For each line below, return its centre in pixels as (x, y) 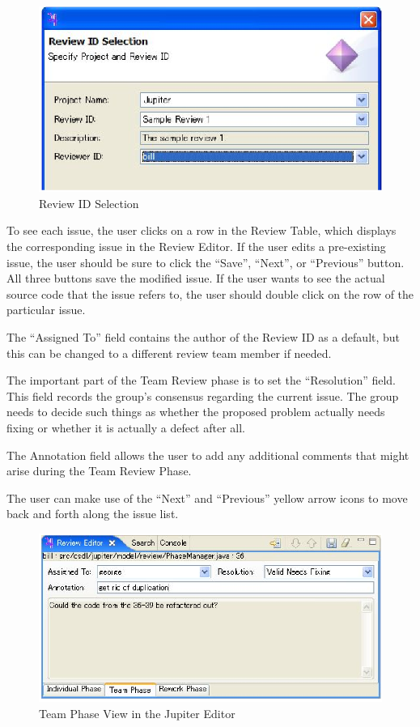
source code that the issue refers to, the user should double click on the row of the (210, 293)
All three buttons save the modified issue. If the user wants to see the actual (196, 278)
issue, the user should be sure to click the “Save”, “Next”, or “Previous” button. (206, 262)
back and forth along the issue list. (93, 514)
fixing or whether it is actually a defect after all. (126, 427)
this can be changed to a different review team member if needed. (169, 353)
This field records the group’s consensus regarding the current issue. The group (203, 395)
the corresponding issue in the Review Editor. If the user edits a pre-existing (196, 246)
